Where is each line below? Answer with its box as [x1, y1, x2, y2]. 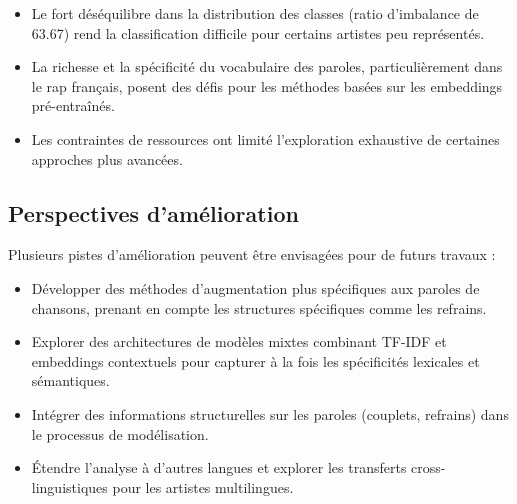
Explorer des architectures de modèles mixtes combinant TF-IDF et [31, 331, 447, 352]
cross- [411, 457, 446, 478]
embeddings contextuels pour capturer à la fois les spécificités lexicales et [31, 350, 480, 371]
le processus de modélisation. [31, 423, 209, 444]
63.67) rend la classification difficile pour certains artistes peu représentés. [31, 22, 485, 43]
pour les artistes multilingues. [112, 476, 294, 497]
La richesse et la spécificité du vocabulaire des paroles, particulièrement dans [31, 56, 503, 77]
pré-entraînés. [31, 95, 115, 116]
